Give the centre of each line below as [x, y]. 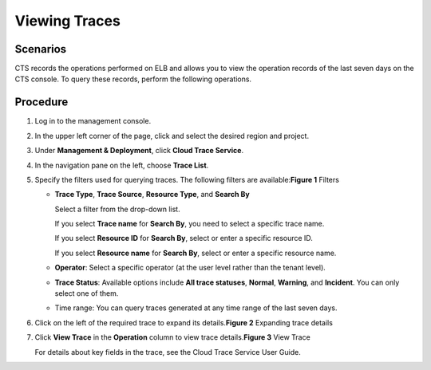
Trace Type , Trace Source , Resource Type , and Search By [152, 195]
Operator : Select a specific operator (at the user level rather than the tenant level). [190, 268]
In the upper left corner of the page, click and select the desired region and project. [172, 136]
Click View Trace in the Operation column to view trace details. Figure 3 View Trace [172, 337]
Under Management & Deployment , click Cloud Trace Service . [139, 151]
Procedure [42, 102]
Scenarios [41, 49]
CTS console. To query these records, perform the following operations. [133, 79]
